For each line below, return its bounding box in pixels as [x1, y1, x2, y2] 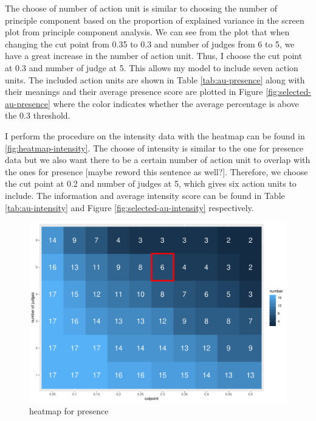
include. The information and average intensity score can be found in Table [5, 189, 285, 201]
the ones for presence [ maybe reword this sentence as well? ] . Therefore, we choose [5, 165, 308, 178]
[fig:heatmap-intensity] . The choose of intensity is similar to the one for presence [5, 141, 304, 154]
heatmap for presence [29, 405, 109, 417]
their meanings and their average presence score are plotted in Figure [5, 85, 263, 98]
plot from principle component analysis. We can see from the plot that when [5, 26, 290, 38]
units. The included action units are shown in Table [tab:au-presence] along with [5, 73, 305, 86]
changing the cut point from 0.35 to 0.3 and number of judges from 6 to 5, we [5, 37, 295, 50]
